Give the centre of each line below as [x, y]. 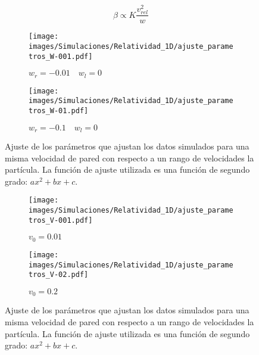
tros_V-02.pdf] [59, 275]
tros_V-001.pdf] [61, 220]
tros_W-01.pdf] [59, 111]
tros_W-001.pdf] [61, 56]
